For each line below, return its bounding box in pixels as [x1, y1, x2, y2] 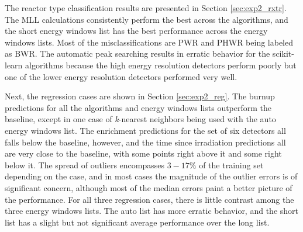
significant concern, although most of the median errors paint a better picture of [5, 181, 292, 193]
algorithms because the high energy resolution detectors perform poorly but [25, 58, 297, 71]
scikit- [272, 47, 294, 60]
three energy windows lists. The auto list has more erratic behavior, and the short [5, 205, 298, 217]
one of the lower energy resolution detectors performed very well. [5, 70, 237, 82]
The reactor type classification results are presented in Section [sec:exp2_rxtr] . [5, 2, 287, 13]
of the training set [199, 158, 264, 171]
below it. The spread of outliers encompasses [5, 158, 165, 171]
